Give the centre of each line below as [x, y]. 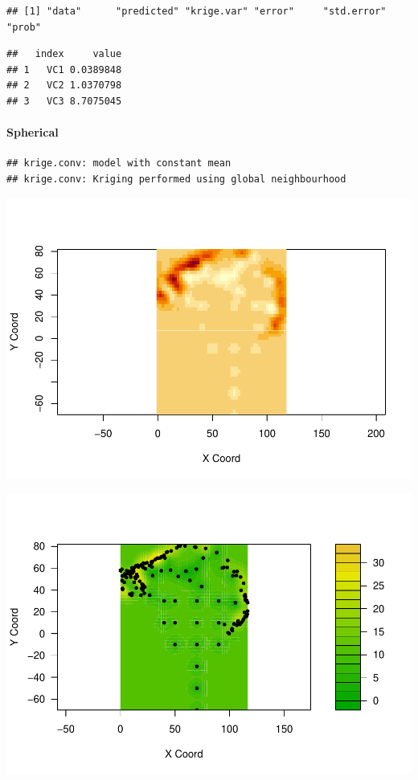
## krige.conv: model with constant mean [119, 163]
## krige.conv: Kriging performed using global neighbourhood [176, 179]
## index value [64, 54]
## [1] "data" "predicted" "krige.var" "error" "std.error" [197, 11]
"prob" [24, 27]
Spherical [33, 132]
